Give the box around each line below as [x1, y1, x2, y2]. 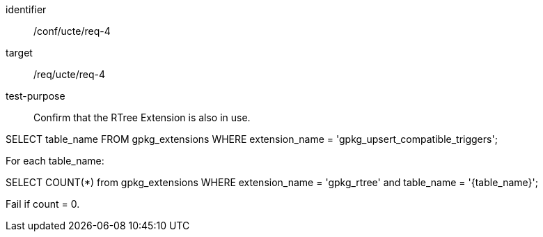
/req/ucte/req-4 [33, 68, 106, 80]
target [6, 47, 33, 59]
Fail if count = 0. [6, 198, 80, 210]
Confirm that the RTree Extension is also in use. [33, 112, 251, 123]
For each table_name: [6, 155, 104, 167]
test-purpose [6, 90, 65, 102]
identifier [6, 3, 47, 15]
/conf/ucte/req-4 [33, 25, 111, 37]
